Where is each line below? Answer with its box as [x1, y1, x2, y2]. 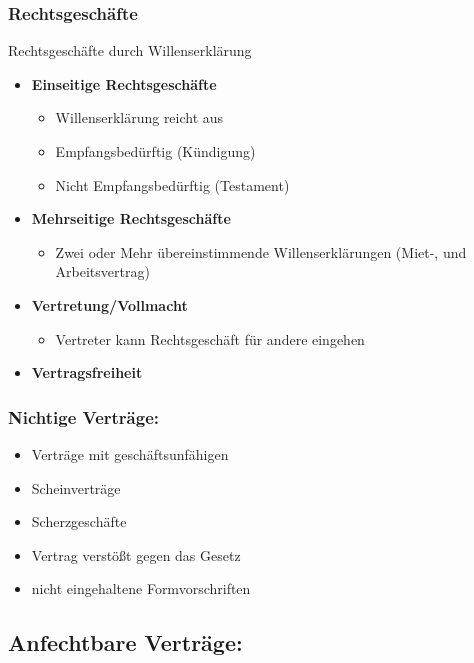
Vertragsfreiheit [31, 362, 143, 383]
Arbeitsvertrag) [55, 261, 150, 282]
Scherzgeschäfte [31, 511, 127, 532]
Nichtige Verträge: [8, 404, 160, 429]
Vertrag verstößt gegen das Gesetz [31, 544, 241, 565]
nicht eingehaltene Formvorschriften [31, 578, 251, 599]
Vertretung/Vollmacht [31, 294, 188, 315]
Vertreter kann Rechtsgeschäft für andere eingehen [55, 328, 365, 349]
